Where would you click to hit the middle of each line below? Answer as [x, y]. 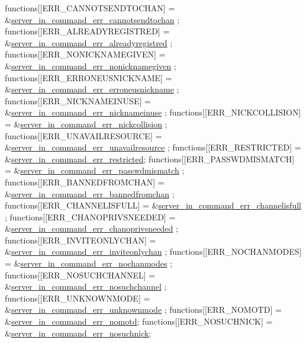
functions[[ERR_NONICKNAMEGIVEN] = [85, 54]
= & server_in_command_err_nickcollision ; [86, 124]
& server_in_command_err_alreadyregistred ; [89, 42]
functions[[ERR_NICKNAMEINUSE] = [78, 100]
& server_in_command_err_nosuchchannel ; [86, 286]
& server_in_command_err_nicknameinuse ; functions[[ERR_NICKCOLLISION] [153, 112]
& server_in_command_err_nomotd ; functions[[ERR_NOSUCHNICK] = [139, 321]
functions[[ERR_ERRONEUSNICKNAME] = [88, 77]
